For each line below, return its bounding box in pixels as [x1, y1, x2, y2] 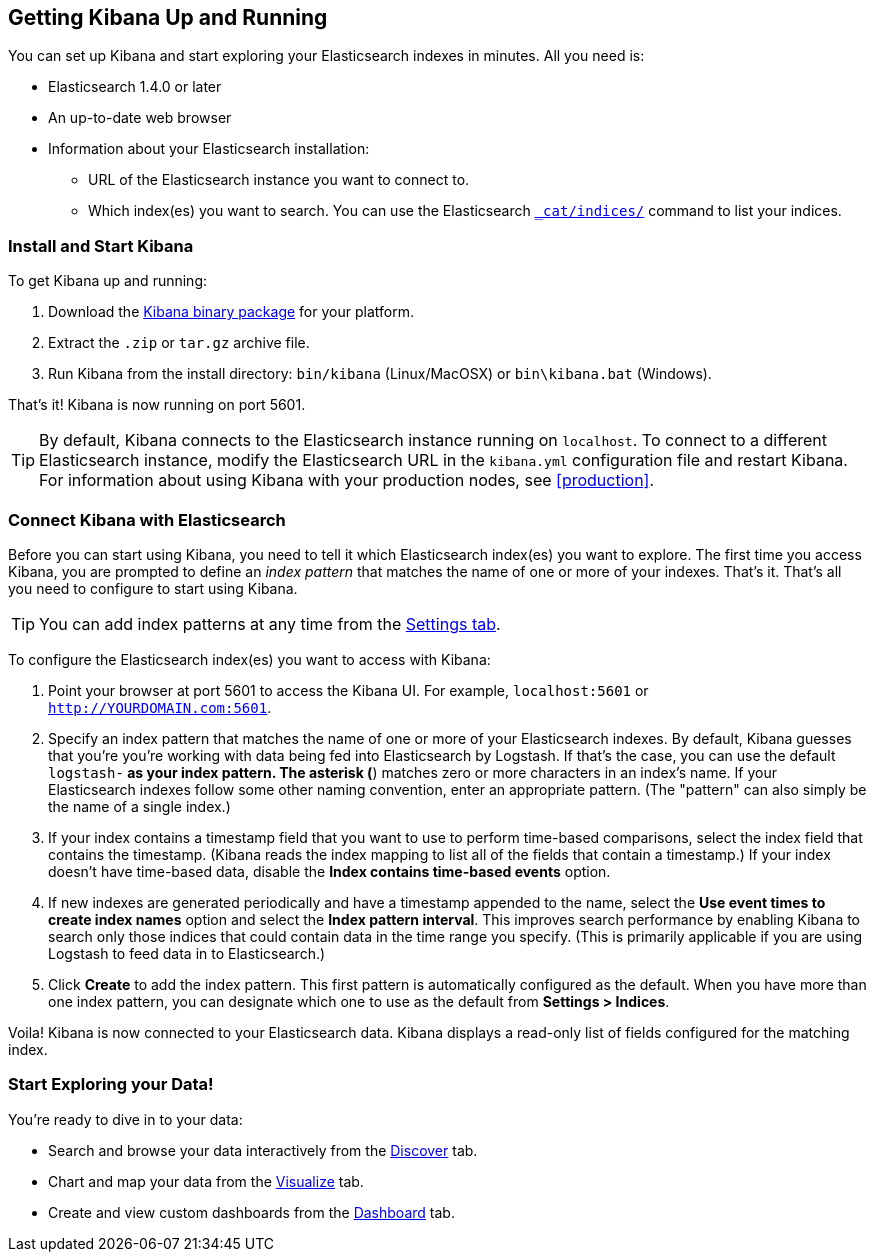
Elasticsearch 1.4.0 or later [48, 78, 222, 96]
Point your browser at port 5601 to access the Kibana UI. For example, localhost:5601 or [48, 681, 649, 699]
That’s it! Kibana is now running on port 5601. [8, 396, 306, 414]
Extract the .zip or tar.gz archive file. [48, 334, 310, 352]
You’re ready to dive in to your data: [8, 1110, 243, 1128]
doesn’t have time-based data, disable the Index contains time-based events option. [48, 862, 611, 880]
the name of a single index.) [48, 797, 231, 815]
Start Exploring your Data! [8, 1074, 214, 1095]
